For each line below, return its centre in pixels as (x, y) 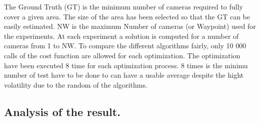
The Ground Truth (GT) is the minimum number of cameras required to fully (123, 6)
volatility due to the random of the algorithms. (76, 84)
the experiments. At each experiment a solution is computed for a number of (121, 36)
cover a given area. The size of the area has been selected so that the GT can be (127, 16)
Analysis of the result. (62, 111)
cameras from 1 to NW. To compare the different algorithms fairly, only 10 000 (125, 46)
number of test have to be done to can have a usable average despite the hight (124, 75)
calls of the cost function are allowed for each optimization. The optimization (122, 55)
